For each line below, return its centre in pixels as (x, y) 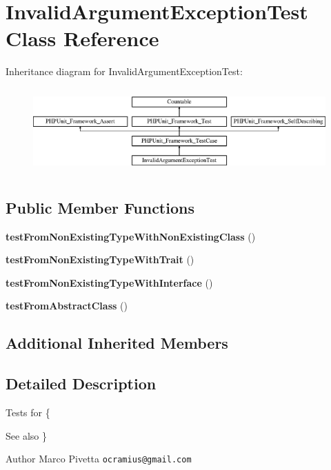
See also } (26, 435)
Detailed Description (81, 384)
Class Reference (82, 38)
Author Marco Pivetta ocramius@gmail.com (99, 459)
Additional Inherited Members (117, 343)
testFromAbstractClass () (67, 306)
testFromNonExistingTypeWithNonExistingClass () (131, 236)
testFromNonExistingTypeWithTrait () (100, 259)
